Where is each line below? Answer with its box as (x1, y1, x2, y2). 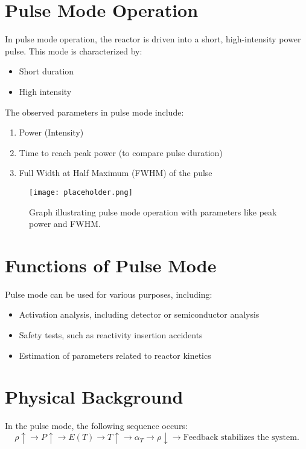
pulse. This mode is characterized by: (5, 44, 142, 57)
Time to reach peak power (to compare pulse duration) (19, 146, 223, 159)
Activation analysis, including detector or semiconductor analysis (19, 308, 260, 321)
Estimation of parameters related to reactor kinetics (19, 349, 211, 361)
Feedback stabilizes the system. (183, 433, 299, 442)
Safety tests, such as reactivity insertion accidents (19, 329, 203, 341)
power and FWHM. (29, 217, 101, 230)
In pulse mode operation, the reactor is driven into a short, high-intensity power (5, 33, 301, 45)
